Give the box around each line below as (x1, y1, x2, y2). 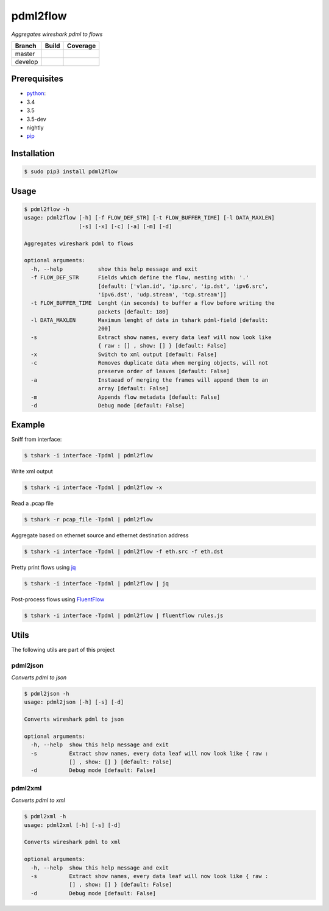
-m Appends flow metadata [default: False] (30, 393, 221, 401)
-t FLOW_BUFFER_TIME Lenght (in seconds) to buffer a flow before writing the (30, 299, 275, 307)
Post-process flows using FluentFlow (11, 596, 105, 603)
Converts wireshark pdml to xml (24, 838, 121, 846)
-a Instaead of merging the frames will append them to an (30, 376, 269, 384)
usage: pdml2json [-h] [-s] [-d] (24, 699, 124, 706)
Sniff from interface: (11, 436, 62, 443)
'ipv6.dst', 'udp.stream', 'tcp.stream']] (97, 291, 227, 298)
